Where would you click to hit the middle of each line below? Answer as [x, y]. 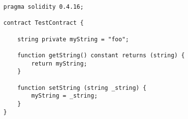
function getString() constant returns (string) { [101, 55]
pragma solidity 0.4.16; [44, 7]
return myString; [59, 63]
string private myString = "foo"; [73, 39]
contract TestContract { [44, 23]
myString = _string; [65, 96]
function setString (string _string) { [82, 88]
